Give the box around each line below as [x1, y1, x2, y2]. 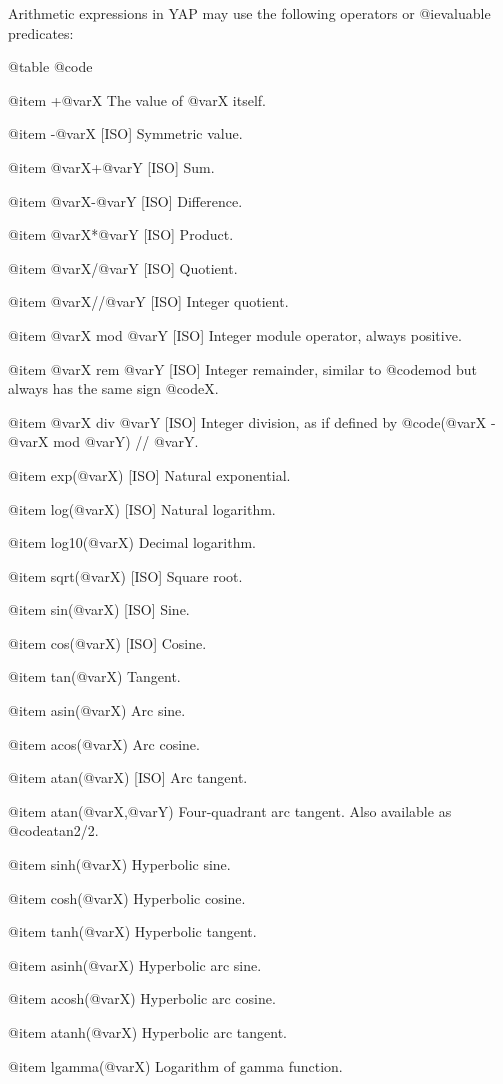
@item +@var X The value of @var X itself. [8, 89, 266, 110]
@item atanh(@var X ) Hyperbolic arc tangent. [8, 1022, 287, 1042]
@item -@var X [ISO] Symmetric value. [8, 123, 243, 144]
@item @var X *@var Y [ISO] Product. [8, 224, 234, 245]
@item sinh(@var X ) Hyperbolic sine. [8, 854, 231, 875]
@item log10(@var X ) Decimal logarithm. [8, 532, 257, 553]
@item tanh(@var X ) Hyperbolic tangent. [8, 921, 257, 942]
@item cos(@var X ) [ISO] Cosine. [8, 632, 207, 653]
